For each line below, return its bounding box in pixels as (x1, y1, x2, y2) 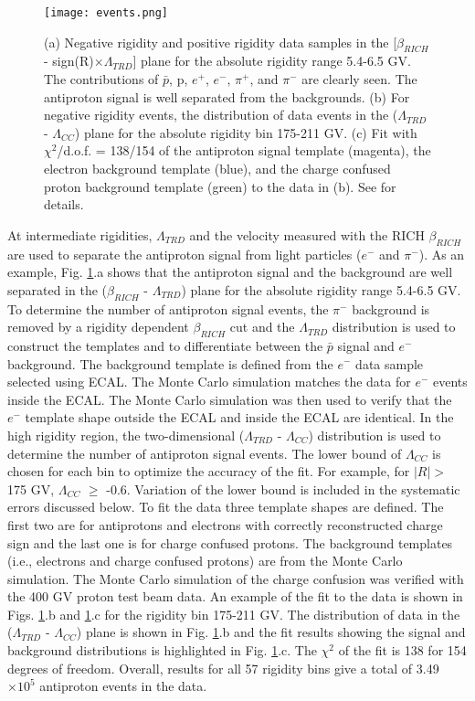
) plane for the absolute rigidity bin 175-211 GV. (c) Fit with (74, 122, 417, 142)
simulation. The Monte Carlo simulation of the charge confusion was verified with (7, 568, 464, 588)
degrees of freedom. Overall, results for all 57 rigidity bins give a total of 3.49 (7, 658, 439, 677)
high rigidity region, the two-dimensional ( (7, 425, 245, 444)
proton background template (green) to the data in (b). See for (44, 176, 396, 196)
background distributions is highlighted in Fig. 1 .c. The (7, 641, 317, 660)
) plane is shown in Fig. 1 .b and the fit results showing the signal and (76, 622, 466, 642)
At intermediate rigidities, (7, 225, 153, 244)
